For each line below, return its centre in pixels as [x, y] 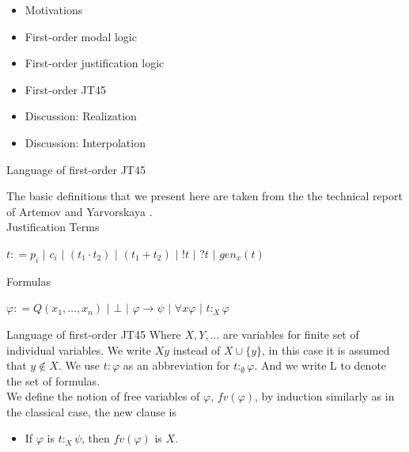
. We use [79, 365]
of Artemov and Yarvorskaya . [80, 211]
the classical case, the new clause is [91, 411]
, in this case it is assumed [326, 349]
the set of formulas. [53, 380]
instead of [197, 349]
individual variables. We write [79, 349]
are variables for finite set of [291, 334]
